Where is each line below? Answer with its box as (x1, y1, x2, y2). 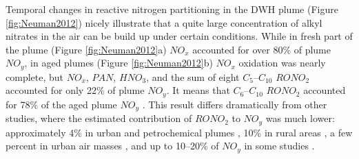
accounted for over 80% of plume (192, 42, 331, 56)
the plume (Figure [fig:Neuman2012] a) (6, 42, 167, 56)
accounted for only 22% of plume (6, 83, 145, 97)
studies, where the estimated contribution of (6, 111, 192, 125)
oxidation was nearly (238, 56, 326, 70)
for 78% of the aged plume (6, 97, 117, 111)
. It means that (166, 83, 230, 97)
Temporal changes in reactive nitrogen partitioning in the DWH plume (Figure (6, 2, 338, 16)
